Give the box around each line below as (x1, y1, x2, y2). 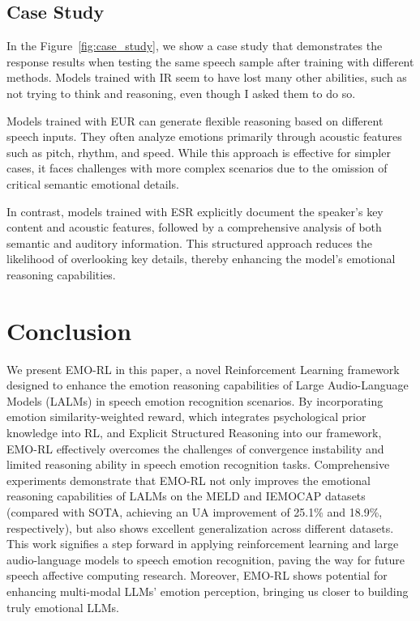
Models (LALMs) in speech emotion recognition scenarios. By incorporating (6, 392, 384, 409)
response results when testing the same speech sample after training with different (6, 53, 414, 70)
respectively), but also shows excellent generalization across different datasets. (6, 519, 394, 536)
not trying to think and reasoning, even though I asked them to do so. (6, 84, 356, 101)
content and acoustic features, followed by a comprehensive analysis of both (6, 219, 382, 236)
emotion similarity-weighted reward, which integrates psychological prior (6, 408, 366, 425)
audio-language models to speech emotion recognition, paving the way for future (6, 551, 405, 568)
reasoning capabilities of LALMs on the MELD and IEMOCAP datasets (6, 487, 366, 504)
